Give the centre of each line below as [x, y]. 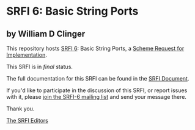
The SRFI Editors [28, 121]
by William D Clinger [46, 34]
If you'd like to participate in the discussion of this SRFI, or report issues [97, 90]
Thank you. [20, 109]
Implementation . [27, 55]
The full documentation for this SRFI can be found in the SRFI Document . [98, 78]
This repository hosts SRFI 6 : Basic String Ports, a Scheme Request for [95, 48]
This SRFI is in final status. [40, 67]
